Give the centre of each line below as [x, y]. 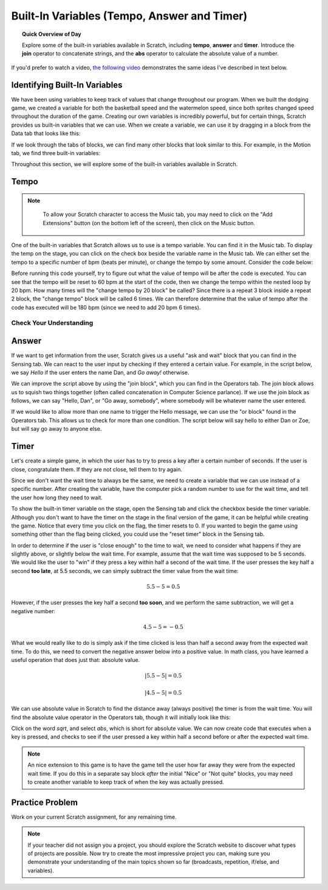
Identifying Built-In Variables [67, 85]
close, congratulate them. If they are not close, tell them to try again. [97, 469]
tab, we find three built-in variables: [56, 153]
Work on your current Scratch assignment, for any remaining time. [94, 817]
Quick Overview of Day [52, 34]
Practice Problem [45, 802]
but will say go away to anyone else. [56, 429]
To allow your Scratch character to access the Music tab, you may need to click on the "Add [158, 214]
